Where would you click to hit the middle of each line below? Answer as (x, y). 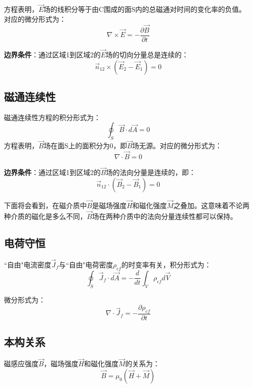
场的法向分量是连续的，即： (151, 172)
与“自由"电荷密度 (86, 264)
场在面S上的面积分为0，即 (85, 146)
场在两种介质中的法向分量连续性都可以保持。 (164, 216)
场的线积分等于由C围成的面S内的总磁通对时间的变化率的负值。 (145, 9)
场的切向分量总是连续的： (147, 54)
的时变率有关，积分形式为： (166, 264)
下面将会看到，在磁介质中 (45, 205)
